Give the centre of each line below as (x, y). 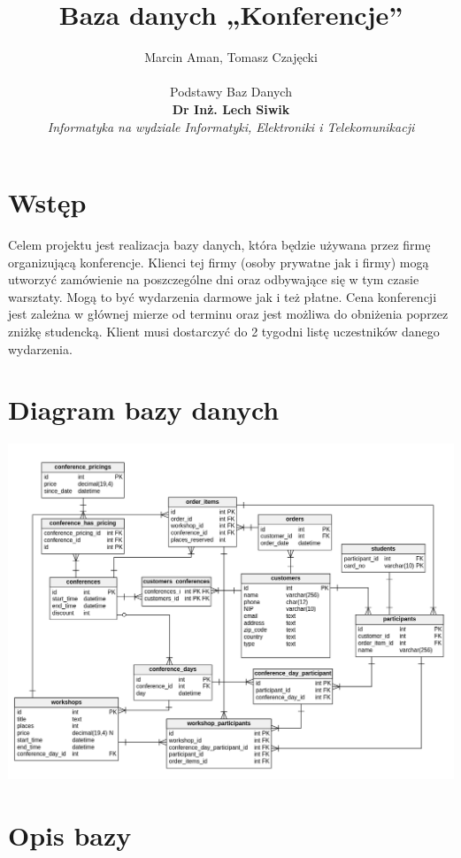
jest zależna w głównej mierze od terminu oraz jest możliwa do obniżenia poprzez (228, 314)
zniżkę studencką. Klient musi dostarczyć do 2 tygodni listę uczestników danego (224, 331)
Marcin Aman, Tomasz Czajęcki (231, 57)
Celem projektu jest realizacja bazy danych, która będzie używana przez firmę (219, 245)
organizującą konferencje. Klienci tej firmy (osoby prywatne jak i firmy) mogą (219, 262)
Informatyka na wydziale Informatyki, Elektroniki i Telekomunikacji (231, 126)
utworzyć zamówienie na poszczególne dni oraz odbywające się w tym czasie (214, 279)
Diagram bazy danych (144, 410)
